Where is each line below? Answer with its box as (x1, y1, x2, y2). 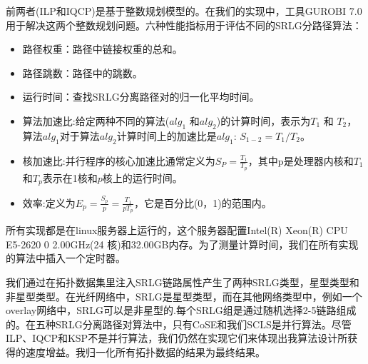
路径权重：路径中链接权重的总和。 (22, 41, 183, 56)
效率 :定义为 (22, 195, 76, 210)
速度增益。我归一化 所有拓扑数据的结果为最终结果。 (25, 344, 265, 359)
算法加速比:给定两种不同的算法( (22, 113, 170, 128)
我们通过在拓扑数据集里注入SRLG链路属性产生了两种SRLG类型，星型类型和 (6, 274, 359, 289)
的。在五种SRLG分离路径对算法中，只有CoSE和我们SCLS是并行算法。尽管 (6, 316, 352, 331)
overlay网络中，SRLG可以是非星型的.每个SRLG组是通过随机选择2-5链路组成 (6, 303, 357, 318)
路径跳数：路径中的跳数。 (22, 65, 143, 80)
